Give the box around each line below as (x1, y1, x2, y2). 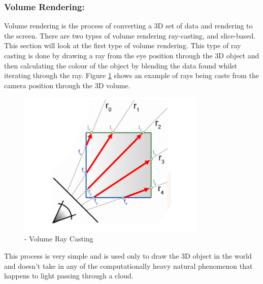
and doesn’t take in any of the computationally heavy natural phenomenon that (4, 260, 253, 271)
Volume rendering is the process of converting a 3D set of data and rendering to (4, 20, 253, 31)
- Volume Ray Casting (24, 233, 93, 244)
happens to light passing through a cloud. (4, 270, 134, 281)
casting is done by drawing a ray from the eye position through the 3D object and (4, 50, 259, 60)
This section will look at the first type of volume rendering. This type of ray (4, 40, 241, 51)
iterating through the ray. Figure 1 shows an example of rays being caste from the (4, 70, 259, 81)
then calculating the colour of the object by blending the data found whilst (4, 60, 238, 70)
